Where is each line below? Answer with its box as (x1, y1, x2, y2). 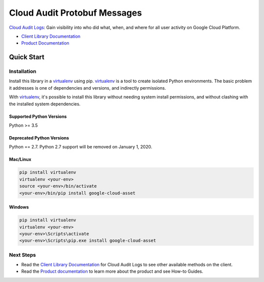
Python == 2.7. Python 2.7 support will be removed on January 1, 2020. (9, 144, 153, 150)
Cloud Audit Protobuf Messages (9, 7, 142, 18)
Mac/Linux (9, 157, 32, 163)
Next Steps (9, 251, 36, 258)
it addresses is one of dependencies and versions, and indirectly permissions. (9, 85, 166, 91)
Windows (9, 204, 29, 210)
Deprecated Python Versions (9, 135, 69, 141)
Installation (9, 68, 37, 75)
